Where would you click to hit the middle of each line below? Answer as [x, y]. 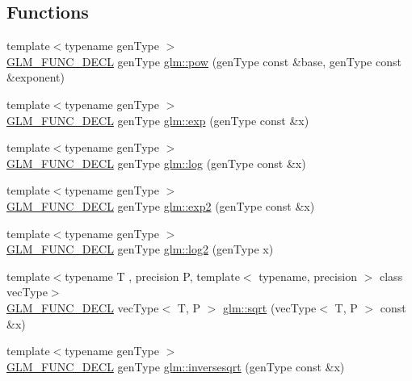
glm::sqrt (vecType [270, 307]
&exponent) [36, 77]
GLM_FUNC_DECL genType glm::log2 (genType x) [140, 249]
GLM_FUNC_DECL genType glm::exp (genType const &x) [158, 120]
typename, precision [308, 276]
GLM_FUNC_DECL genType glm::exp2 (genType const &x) [161, 205]
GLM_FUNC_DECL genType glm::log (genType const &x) [156, 163]
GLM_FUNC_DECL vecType [83, 307]
